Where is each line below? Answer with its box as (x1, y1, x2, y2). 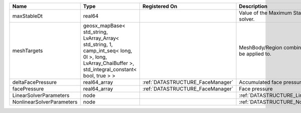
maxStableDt (12, 12, 43, 19)
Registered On (142, 3, 178, 9)
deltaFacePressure (12, 79, 57, 85)
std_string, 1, (83, 41, 113, 47)
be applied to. (239, 50, 272, 57)
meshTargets (12, 47, 43, 54)
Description (239, 3, 268, 9)
